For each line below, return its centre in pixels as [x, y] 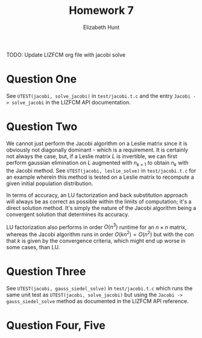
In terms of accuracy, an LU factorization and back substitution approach [97, 195]
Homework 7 [101, 11]
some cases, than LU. [33, 247]
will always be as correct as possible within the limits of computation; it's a [99, 201]
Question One [42, 79]
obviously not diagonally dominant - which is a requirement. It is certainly [97, 150]
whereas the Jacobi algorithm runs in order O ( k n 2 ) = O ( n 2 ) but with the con [100, 234]
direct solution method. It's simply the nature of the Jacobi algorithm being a [101, 208]
